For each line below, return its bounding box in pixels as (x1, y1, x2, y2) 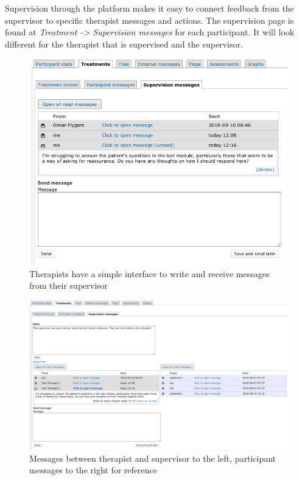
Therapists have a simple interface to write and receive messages (29, 267, 270, 280)
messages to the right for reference (29, 464, 157, 476)
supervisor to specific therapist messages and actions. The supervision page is (5, 13, 294, 26)
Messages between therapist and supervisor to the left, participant (29, 451, 276, 464)
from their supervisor (29, 279, 108, 292)
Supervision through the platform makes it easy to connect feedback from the (5, 2, 294, 14)
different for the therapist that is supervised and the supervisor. (5, 37, 243, 50)
